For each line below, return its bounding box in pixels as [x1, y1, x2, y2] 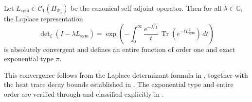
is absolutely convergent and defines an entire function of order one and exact [4, 44, 235, 54]
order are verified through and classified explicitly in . [4, 88, 164, 99]
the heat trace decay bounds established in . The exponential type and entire [4, 79, 234, 89]
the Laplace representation [4, 14, 83, 23]
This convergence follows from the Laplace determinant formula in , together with [4, 69, 248, 80]
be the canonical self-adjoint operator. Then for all [71, 3, 221, 13]
